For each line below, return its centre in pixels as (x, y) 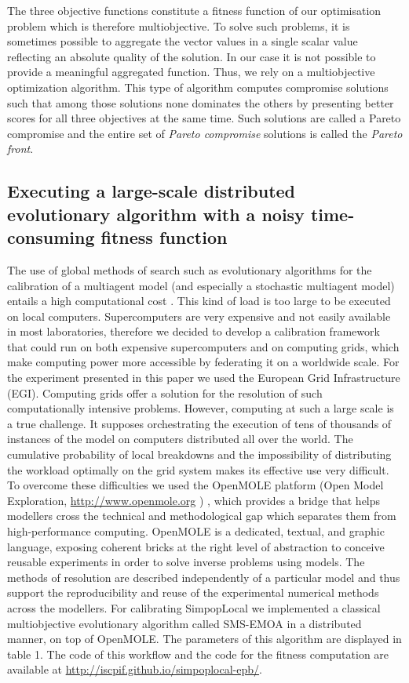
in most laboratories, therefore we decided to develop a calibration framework (194, 331)
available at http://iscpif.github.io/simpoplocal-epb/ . (135, 669)
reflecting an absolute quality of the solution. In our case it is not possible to (192, 56)
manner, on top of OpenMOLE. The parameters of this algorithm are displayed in (204, 639)
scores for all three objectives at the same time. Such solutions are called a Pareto (204, 118)
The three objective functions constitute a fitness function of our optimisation (194, 10)
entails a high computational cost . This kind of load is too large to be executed (199, 301)
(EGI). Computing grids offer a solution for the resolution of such (165, 392)
